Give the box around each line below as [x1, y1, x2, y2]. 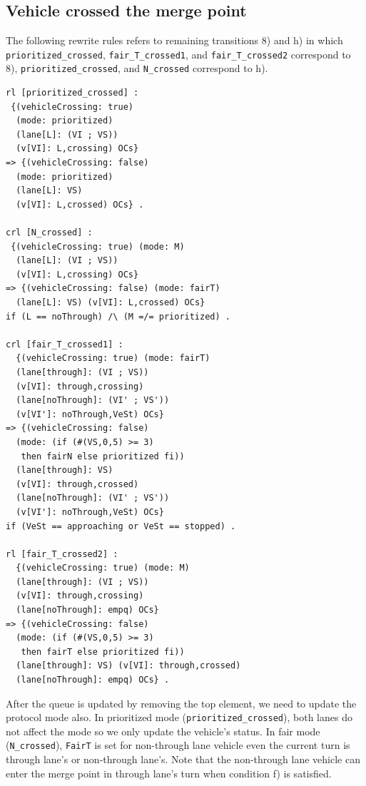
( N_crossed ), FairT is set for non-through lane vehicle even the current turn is [6, 737, 350, 752]
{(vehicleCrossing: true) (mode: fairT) [16, 353, 210, 364]
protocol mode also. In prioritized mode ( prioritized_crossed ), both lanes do [6, 710, 352, 725]
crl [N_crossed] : [6, 228, 93, 238]
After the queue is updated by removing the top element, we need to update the [6, 695, 357, 710]
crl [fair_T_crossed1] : [6, 339, 123, 349]
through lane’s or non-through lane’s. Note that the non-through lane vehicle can [6, 752, 360, 767]
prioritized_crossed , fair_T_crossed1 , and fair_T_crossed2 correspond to [6, 46, 351, 61]
